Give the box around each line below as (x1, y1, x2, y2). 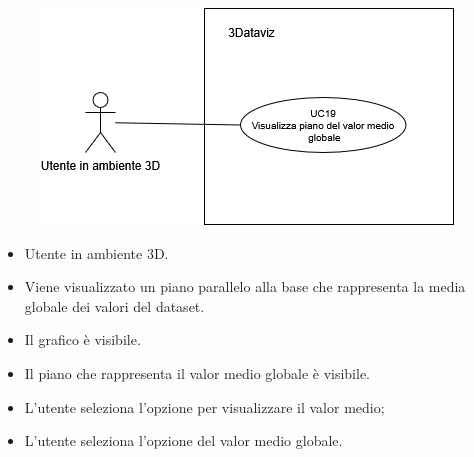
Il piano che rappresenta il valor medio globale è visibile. (24, 362, 371, 383)
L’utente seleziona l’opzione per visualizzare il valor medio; (24, 396, 385, 417)
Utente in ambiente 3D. (24, 242, 169, 263)
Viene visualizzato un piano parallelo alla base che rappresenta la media (24, 276, 466, 297)
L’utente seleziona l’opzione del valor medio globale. (24, 430, 343, 451)
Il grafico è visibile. (24, 329, 141, 350)
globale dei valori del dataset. (24, 295, 205, 316)
